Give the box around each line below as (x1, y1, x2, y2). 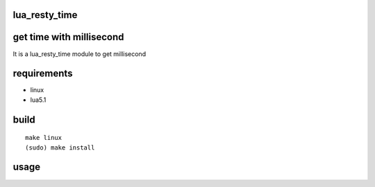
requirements (12, 68, 73, 80)
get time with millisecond (12, 31, 124, 43)
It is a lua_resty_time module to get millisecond (12, 49, 146, 58)
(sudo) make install (25, 143, 95, 152)
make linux (25, 134, 62, 142)
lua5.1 (30, 96, 47, 104)
